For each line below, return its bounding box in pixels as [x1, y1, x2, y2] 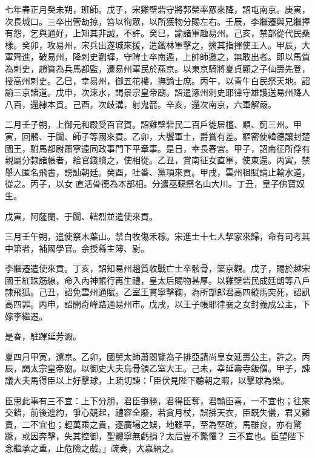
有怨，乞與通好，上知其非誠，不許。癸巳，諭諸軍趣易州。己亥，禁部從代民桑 [5, 27, 310, 39]
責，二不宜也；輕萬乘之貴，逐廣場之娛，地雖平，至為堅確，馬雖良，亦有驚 [5, 417, 302, 430]
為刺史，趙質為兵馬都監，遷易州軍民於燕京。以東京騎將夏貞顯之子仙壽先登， [5, 62, 310, 74]
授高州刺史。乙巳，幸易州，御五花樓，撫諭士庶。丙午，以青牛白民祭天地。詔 [5, 74, 310, 87]
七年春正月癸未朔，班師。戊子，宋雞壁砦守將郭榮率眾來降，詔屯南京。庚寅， [5, 3, 310, 15]
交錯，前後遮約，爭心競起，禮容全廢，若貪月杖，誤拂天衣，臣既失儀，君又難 [5, 406, 310, 419]
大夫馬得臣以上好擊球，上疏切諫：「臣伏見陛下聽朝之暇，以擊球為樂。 [13, 374, 289, 387]
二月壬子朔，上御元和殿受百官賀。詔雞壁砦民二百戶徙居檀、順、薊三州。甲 [5, 118, 302, 131]
